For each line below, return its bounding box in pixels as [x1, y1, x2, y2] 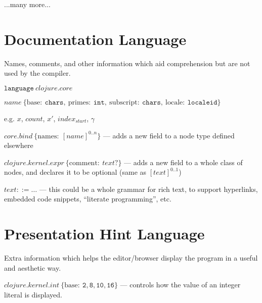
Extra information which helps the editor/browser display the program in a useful [4, 252, 258, 263]
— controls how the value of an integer [120, 279, 241, 290]
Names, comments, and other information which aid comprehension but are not [4, 58, 250, 68]
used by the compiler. [4, 68, 71, 78]
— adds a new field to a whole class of [124, 157, 243, 167]
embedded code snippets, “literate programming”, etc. [4, 193, 171, 204]
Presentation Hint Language [4, 223, 205, 244]
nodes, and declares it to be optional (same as [4, 167, 147, 177]
